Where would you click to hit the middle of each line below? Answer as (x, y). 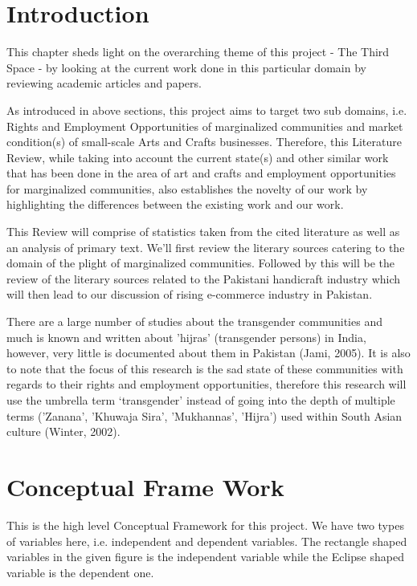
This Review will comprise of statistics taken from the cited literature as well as (203, 232)
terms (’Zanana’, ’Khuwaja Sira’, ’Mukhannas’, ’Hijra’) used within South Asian (204, 415)
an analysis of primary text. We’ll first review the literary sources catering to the (206, 247)
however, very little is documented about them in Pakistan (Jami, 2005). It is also (208, 353)
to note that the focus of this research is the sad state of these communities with (205, 368)
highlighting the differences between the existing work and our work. (175, 204)
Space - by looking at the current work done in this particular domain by (186, 67)
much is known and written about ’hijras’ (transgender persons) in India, (186, 337)
